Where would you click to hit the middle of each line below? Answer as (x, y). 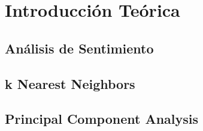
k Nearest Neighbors (70, 83)
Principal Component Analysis (101, 119)
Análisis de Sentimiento (79, 48)
